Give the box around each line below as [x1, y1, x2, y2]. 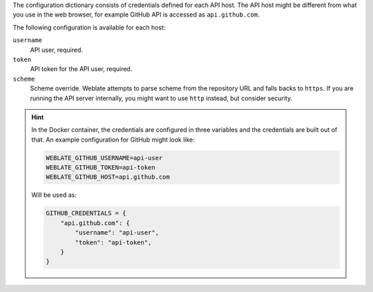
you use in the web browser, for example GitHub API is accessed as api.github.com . [12, 10, 260, 19]
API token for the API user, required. [30, 65, 133, 73]
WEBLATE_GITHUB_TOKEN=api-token [46, 164, 155, 172]
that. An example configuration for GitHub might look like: [31, 135, 195, 144]
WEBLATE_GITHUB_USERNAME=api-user [46, 154, 163, 162]
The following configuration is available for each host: [12, 23, 166, 31]
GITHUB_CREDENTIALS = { [46, 209, 127, 217]
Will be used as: [31, 191, 77, 199]
